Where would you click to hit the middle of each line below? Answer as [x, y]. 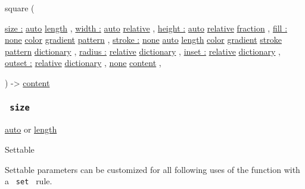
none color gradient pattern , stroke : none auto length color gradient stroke [143, 40]
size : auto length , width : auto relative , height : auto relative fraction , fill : [146, 28]
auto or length [31, 129]
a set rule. [29, 181]
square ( [20, 8]
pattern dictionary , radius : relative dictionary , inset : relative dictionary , [143, 51]
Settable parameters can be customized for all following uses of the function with [152, 169]
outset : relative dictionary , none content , [83, 63]
